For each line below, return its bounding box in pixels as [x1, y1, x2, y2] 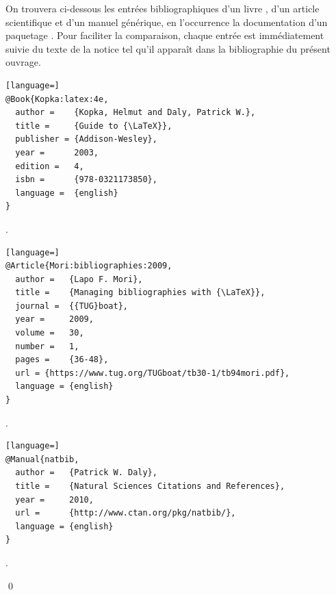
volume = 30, [15, 328, 84, 338]
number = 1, [15, 341, 79, 351]
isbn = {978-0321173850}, [15, 175, 157, 185]
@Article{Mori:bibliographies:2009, [5, 261, 172, 271]
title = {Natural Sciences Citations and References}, [15, 481, 285, 491]
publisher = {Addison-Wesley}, [15, 134, 157, 144]
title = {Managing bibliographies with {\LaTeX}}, [15, 288, 266, 298]
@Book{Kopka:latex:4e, [5, 94, 109, 104]
